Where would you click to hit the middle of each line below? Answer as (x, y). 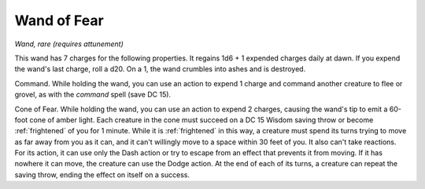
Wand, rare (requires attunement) (69, 44)
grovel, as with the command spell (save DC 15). (93, 95)
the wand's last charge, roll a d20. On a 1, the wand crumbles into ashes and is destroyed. (160, 69)
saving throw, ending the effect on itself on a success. (102, 174)
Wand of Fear (59, 20)
